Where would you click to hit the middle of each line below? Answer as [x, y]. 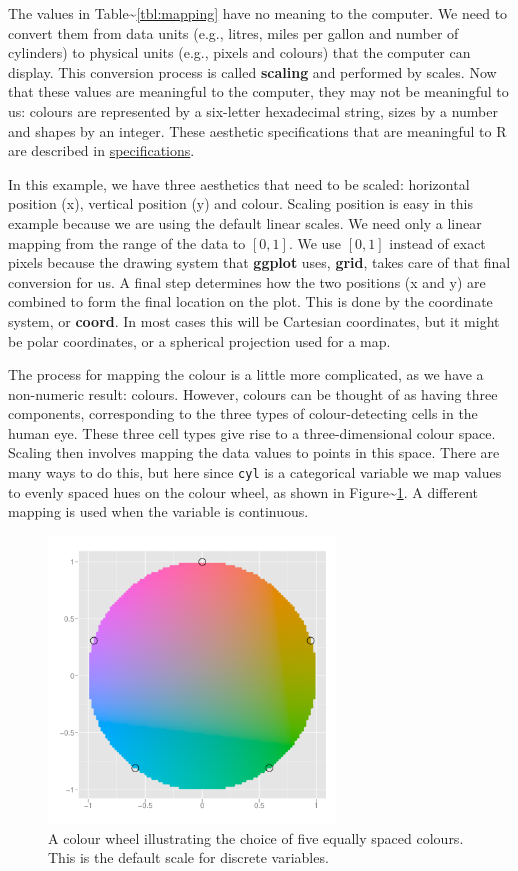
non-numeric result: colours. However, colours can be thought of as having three [253, 393]
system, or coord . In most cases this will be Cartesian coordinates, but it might [254, 320]
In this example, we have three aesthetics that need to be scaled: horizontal [239, 183]
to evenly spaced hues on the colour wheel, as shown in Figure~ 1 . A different [243, 491]
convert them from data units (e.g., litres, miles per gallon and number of [233, 32]
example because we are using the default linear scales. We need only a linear [245, 222]
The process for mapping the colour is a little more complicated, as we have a [246, 374]
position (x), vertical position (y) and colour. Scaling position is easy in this [240, 203]
